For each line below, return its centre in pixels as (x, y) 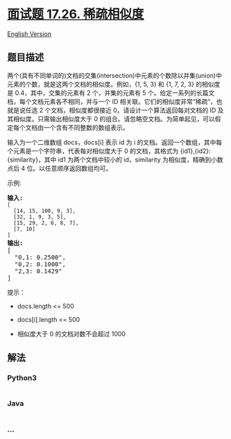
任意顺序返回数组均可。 (78, 168)
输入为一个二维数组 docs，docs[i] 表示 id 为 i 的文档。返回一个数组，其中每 (115, 142)
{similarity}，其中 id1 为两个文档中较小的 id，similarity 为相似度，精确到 (109, 160)
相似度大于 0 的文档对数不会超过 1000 (71, 334)
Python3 (22, 378)
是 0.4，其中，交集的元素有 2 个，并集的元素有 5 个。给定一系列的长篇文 (111, 93)
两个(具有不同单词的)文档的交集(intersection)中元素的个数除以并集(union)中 (114, 75)
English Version (29, 34)
